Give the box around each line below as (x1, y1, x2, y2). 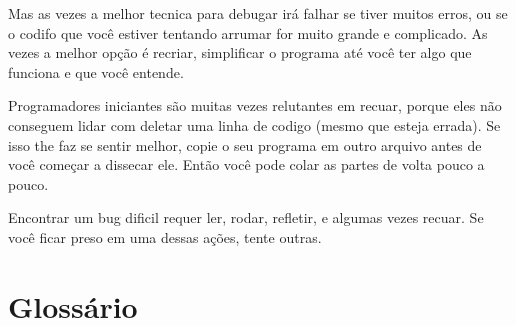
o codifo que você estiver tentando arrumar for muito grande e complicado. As (8, 22, 488, 43)
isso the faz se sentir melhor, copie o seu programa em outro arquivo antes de (8, 134, 482, 155)
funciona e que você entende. (8, 61, 184, 82)
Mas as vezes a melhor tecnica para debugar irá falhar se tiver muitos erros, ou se (8, 3, 508, 23)
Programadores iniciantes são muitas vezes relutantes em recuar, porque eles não (8, 95, 502, 116)
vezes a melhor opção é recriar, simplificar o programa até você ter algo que (8, 42, 472, 63)
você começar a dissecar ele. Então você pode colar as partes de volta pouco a (8, 154, 485, 175)
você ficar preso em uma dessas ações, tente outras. (8, 226, 322, 247)
